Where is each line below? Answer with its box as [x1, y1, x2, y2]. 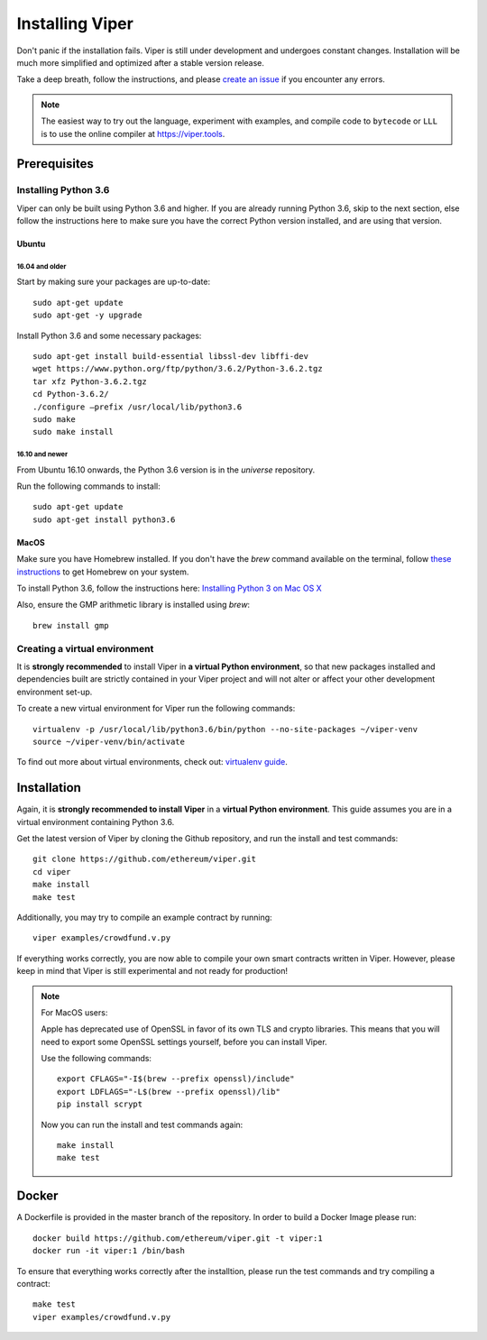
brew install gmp [32, 620, 109, 630]
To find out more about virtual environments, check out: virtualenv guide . [16, 757, 288, 767]
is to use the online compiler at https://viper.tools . [41, 128, 225, 139]
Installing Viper [16, 14, 134, 33]
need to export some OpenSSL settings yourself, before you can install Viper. [41, 1036, 328, 1047]
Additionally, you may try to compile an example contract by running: [16, 912, 272, 922]
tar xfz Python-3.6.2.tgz [32, 376, 148, 387]
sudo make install [32, 427, 115, 437]
